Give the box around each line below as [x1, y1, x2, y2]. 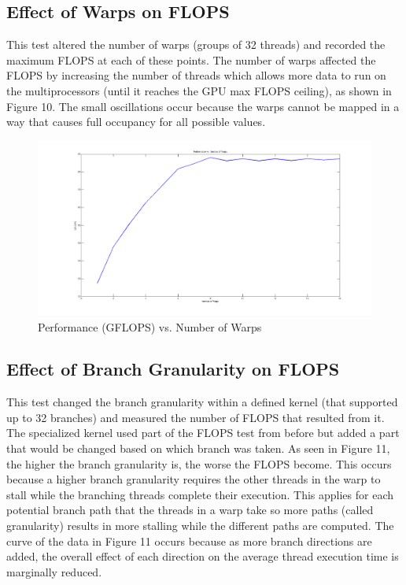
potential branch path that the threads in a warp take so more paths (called [6, 502, 374, 518]
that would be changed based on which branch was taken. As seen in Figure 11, [6, 440, 390, 457]
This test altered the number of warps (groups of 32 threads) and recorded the [6, 36, 386, 53]
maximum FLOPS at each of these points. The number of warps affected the [6, 51, 376, 68]
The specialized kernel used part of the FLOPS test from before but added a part [6, 424, 400, 441]
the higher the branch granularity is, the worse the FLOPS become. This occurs [6, 455, 392, 472]
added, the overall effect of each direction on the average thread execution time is [6, 548, 399, 565]
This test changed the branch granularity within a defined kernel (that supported [6, 394, 398, 410]
